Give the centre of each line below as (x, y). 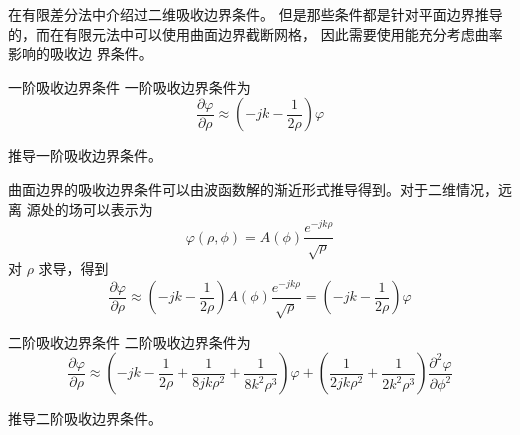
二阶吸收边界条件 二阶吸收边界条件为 (129, 341)
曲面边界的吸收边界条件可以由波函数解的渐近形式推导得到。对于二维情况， (253, 188)
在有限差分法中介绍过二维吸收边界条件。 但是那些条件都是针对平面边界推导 (255, 14)
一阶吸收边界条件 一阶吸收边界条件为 (129, 86)
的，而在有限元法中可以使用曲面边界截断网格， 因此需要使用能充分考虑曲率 (255, 33)
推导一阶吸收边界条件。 (85, 155)
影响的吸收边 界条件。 (80, 53)
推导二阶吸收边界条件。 (85, 418)
